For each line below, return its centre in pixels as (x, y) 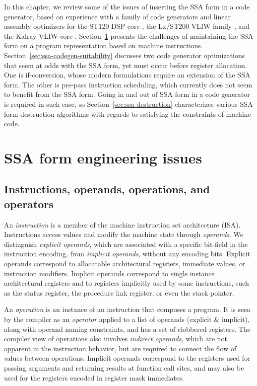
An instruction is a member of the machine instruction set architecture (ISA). (122, 224)
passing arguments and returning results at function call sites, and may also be (124, 368)
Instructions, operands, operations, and (107, 189)
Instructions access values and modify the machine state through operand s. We (124, 234)
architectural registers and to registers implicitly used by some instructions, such (127, 283)
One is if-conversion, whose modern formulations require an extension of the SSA (127, 75)
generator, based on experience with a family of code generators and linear (117, 16)
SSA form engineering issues (103, 157)
